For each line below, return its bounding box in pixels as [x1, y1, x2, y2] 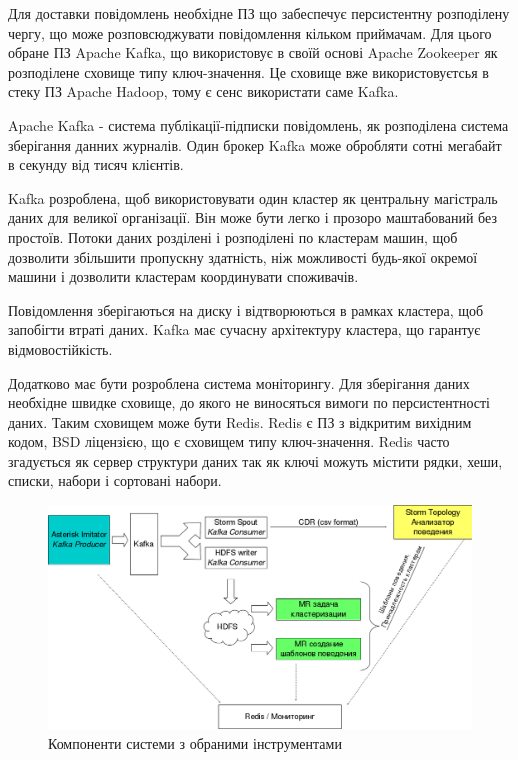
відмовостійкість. [8, 338, 113, 359]
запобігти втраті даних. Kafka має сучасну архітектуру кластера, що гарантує [8, 319, 481, 340]
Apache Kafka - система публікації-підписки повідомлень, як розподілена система [8, 114, 509, 135]
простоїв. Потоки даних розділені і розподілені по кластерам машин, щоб [8, 226, 458, 247]
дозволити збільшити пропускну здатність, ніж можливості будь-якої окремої [8, 246, 478, 267]
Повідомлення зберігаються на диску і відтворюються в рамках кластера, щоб [8, 299, 484, 320]
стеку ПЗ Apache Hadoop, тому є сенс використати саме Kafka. [8, 81, 399, 102]
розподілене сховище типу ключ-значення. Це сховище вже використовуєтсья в [8, 61, 489, 82]
